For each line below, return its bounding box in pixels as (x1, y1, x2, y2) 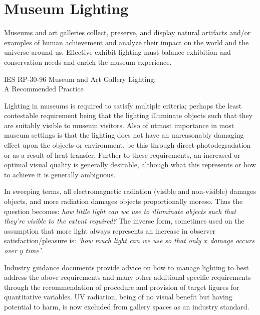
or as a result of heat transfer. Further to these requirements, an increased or (4, 149, 240, 160)
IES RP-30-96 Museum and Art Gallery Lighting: (4, 73, 156, 84)
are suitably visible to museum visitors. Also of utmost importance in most (4, 120, 234, 130)
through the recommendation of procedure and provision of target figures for (4, 281, 239, 292)
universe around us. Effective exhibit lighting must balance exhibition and (4, 47, 231, 57)
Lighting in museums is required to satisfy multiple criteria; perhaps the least (4, 100, 242, 111)
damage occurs (210, 235, 254, 246)
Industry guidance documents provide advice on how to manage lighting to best (4, 262, 249, 272)
